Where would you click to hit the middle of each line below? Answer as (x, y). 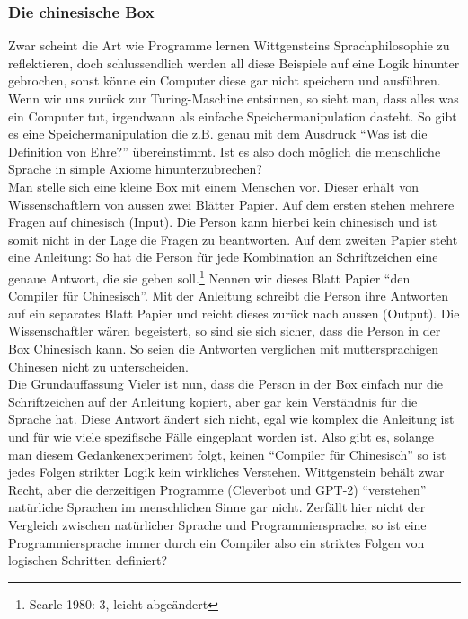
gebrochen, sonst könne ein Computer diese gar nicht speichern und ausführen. (225, 81)
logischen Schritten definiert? (88, 560)
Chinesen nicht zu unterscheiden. (98, 366)
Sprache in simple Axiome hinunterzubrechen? (135, 169)
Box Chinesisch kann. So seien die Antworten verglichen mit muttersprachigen (223, 348)
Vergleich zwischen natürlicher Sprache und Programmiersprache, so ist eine (217, 524)
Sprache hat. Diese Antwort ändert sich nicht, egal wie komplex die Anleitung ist (231, 419)
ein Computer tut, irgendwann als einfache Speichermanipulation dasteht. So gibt (233, 116)
